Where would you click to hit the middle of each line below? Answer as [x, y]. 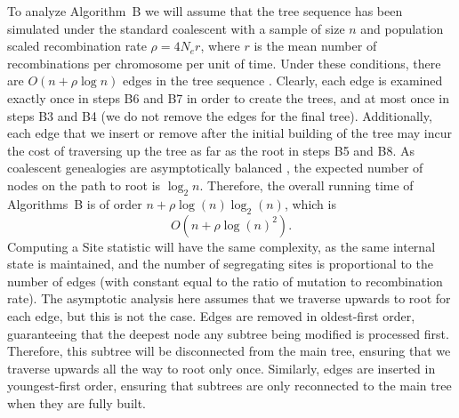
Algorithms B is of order [75, 203]
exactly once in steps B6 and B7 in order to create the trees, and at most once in [228, 97]
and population [402, 28]
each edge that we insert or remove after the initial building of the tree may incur [230, 133]
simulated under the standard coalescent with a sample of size [176, 28]
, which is [310, 203]
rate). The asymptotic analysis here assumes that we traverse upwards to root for [229, 298]
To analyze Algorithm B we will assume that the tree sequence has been [205, 11]
